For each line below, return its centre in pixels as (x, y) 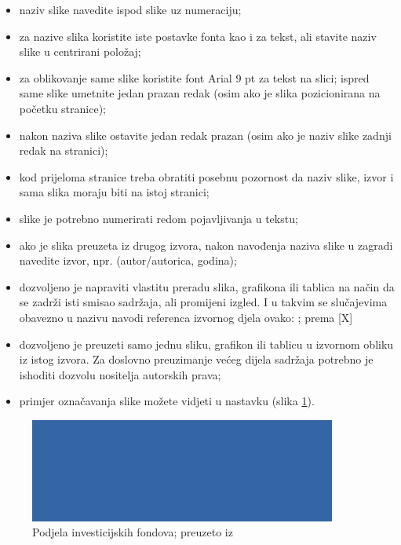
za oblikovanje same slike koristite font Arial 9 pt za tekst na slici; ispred (194, 77)
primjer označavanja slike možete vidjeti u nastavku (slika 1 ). (167, 401)
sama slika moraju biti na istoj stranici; (114, 192)
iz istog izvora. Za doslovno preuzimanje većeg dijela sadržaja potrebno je (196, 359)
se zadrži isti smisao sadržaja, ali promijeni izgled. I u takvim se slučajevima (203, 302)
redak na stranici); (64, 150)
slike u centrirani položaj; (80, 51)
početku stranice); (62, 108)
